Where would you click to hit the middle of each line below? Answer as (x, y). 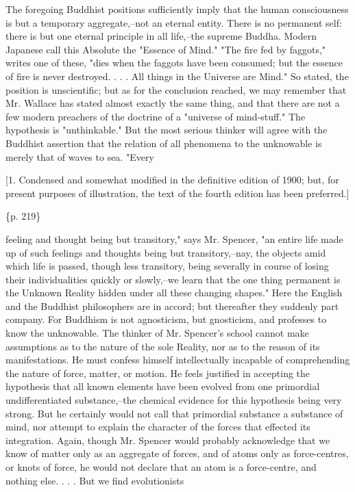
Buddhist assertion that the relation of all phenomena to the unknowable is (164, 143)
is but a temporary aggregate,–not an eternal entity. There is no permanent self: (174, 22)
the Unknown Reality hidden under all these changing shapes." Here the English (174, 293)
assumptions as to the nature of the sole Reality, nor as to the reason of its (163, 346)
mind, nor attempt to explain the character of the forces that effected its (158, 427)
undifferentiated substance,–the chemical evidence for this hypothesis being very (174, 400)
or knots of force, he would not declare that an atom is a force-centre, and (161, 467)
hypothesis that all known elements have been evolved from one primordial (163, 386)
